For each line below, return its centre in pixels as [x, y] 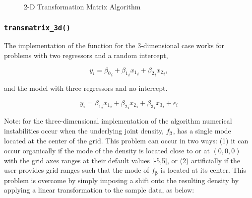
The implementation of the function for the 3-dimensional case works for [114, 45]
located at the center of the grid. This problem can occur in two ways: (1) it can [126, 141]
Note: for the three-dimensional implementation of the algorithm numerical [118, 121]
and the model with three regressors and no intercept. [86, 88]
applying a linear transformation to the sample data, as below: [99, 190]
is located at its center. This [203, 170]
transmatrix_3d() [37, 28]
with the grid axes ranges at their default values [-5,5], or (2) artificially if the [122, 160]
